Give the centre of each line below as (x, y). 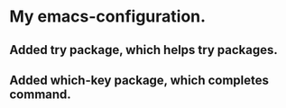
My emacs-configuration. (107, 17)
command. (41, 94)
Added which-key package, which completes (139, 80)
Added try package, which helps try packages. (143, 50)
